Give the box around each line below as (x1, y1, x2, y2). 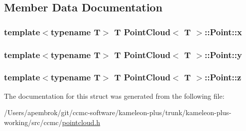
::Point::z (204, 71, 242, 83)
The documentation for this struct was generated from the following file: (4, 90, 225, 101)
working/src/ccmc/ (4, 117, 62, 127)
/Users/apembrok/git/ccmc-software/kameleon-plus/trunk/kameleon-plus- (4, 107, 232, 118)
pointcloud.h (62, 117, 101, 127)
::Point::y (204, 48, 242, 61)
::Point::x (204, 25, 242, 38)
